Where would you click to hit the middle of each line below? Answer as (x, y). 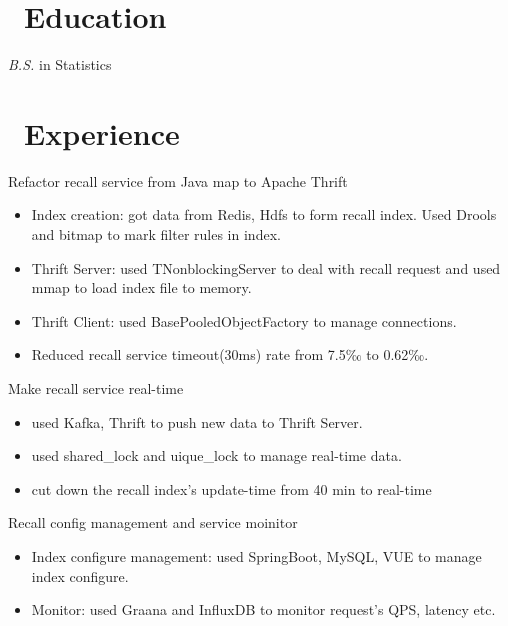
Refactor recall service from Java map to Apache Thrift (178, 180)
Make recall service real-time (96, 388)
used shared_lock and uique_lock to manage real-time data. (216, 455)
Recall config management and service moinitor (153, 522)
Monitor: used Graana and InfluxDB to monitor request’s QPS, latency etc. (263, 609)
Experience (102, 132)
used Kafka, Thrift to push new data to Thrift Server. (197, 421)
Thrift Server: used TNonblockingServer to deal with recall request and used (266, 267)
